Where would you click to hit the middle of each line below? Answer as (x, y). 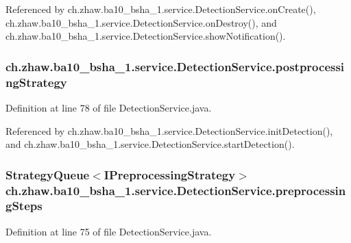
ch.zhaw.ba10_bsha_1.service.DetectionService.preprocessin (176, 190)
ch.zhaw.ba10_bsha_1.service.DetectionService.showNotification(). (146, 36)
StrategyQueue (48, 174)
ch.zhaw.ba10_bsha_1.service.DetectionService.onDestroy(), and (141, 22)
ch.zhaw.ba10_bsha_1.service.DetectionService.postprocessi (175, 66)
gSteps (24, 206)
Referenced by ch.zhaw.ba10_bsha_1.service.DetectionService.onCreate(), (161, 9)
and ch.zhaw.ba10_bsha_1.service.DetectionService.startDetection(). (150, 144)
